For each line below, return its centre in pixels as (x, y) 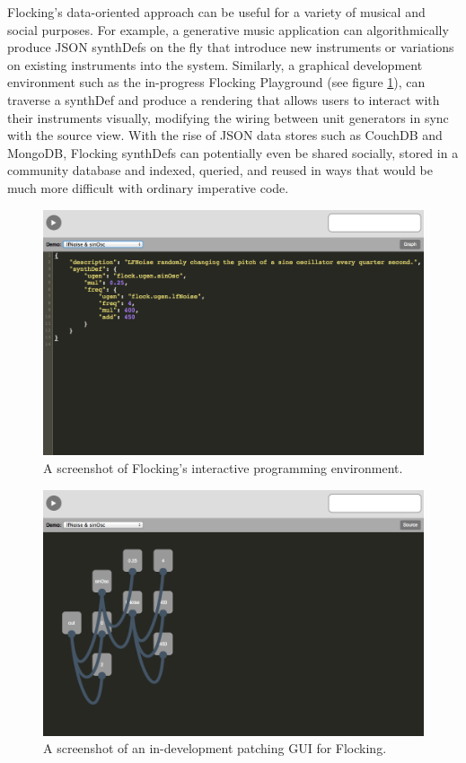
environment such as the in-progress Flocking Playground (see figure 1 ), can (216, 82)
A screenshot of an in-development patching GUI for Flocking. (215, 748)
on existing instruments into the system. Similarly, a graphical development (215, 64)
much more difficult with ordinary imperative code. (148, 187)
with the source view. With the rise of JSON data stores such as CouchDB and (225, 135)
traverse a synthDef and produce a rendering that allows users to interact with (224, 99)
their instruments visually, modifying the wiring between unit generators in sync (228, 117)
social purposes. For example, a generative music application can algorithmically (228, 29)
